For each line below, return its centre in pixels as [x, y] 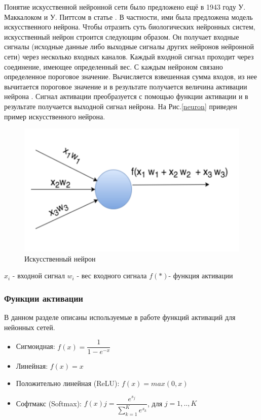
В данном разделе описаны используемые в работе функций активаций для [120, 317]
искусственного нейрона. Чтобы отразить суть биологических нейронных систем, [130, 27]
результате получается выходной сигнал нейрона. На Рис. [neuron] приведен [121, 106]
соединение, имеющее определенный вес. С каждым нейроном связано [114, 66]
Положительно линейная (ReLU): [68, 383]
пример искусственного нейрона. [55, 116]
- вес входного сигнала [112, 276]
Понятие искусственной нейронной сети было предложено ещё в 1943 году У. [125, 7]
